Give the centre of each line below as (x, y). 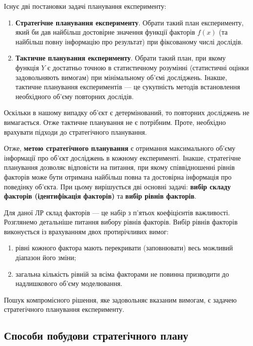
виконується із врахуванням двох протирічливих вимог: (86, 231)
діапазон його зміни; (46, 257)
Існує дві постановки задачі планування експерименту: (85, 6)
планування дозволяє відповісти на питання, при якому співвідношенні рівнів (119, 167)
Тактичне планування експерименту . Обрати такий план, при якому (121, 58)
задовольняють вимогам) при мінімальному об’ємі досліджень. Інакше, (121, 77)
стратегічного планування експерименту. (64, 309)
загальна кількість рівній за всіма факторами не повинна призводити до (122, 274)
